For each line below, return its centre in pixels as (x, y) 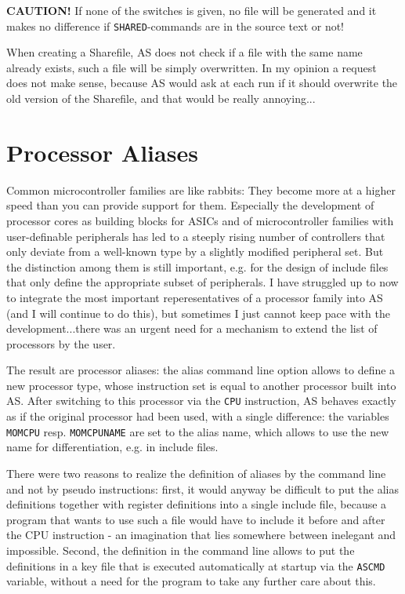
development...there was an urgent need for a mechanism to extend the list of (192, 328)
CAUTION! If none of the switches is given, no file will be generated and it (192, 10)
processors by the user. (61, 343)
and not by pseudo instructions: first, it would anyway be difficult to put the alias (203, 488)
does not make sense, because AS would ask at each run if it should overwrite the (202, 83)
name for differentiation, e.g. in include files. (112, 447)
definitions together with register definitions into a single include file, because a (197, 504)
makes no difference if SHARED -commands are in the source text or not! (175, 26)
